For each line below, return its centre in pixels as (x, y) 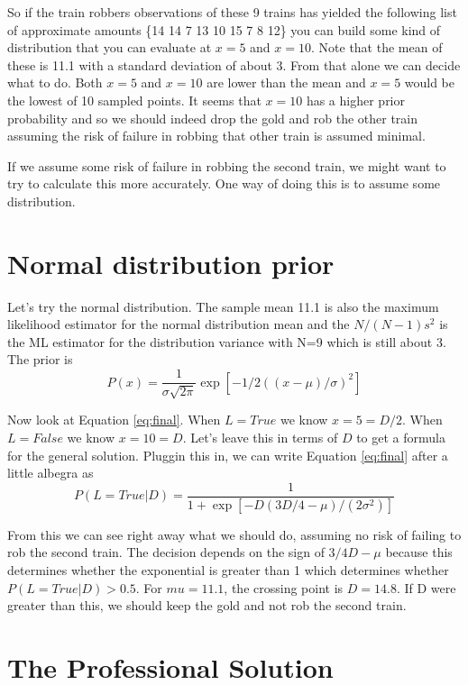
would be (430, 82)
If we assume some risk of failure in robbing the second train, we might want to (227, 165)
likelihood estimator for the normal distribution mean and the (179, 324)
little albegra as (50, 473)
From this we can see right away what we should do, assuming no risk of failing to (234, 534)
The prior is (40, 359)
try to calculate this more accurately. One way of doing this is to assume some (224, 183)
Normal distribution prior (171, 263)
